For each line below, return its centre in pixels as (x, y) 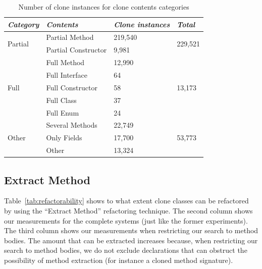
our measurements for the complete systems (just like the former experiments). (126, 220)
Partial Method (70, 37)
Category (23, 24)
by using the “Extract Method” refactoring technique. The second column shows (128, 210)
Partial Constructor (76, 50)
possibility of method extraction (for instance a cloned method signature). (119, 260)
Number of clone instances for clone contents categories (104, 7)
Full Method (65, 62)
